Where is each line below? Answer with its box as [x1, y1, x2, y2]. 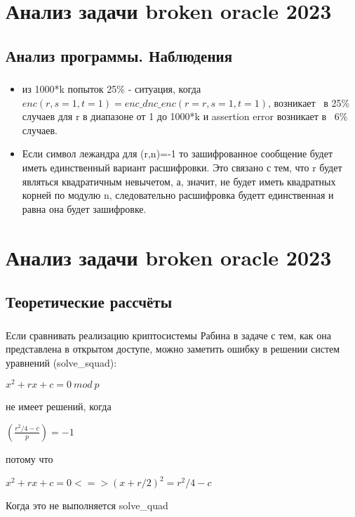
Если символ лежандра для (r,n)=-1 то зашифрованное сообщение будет [22, 146, 333, 161]
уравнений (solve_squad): [6, 355, 117, 369]
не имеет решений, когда [6, 399, 112, 414]
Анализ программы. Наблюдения [6, 44, 232, 66]
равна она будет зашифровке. [22, 201, 147, 216]
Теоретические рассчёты [6, 291, 173, 313]
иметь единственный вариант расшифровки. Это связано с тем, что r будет [22, 160, 342, 175]
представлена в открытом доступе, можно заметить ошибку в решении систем [6, 341, 340, 356]
